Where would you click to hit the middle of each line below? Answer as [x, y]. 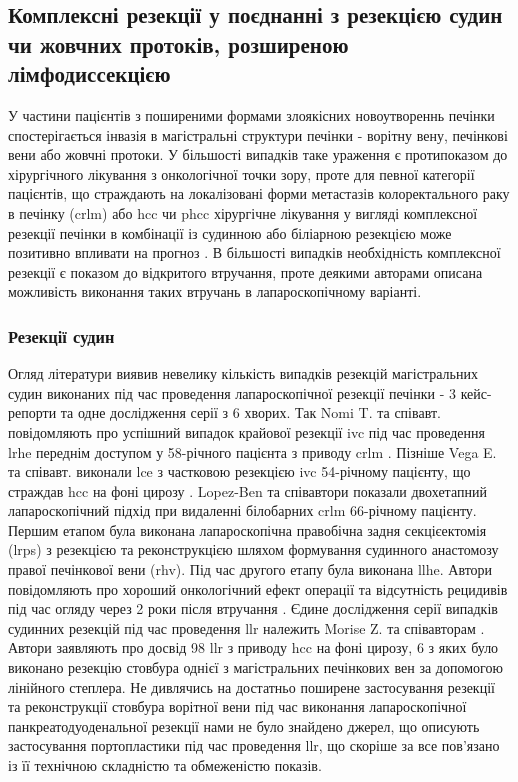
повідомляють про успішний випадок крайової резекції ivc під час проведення [246, 431]
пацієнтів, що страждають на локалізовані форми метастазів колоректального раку [259, 193]
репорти [32, 412]
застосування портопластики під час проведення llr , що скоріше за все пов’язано [254, 745]
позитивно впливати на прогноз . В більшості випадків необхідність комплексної [254, 252]
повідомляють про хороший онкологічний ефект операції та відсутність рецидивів [258, 588]
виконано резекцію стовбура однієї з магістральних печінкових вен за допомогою [255, 667]
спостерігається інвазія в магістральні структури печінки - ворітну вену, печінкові [258, 134]
